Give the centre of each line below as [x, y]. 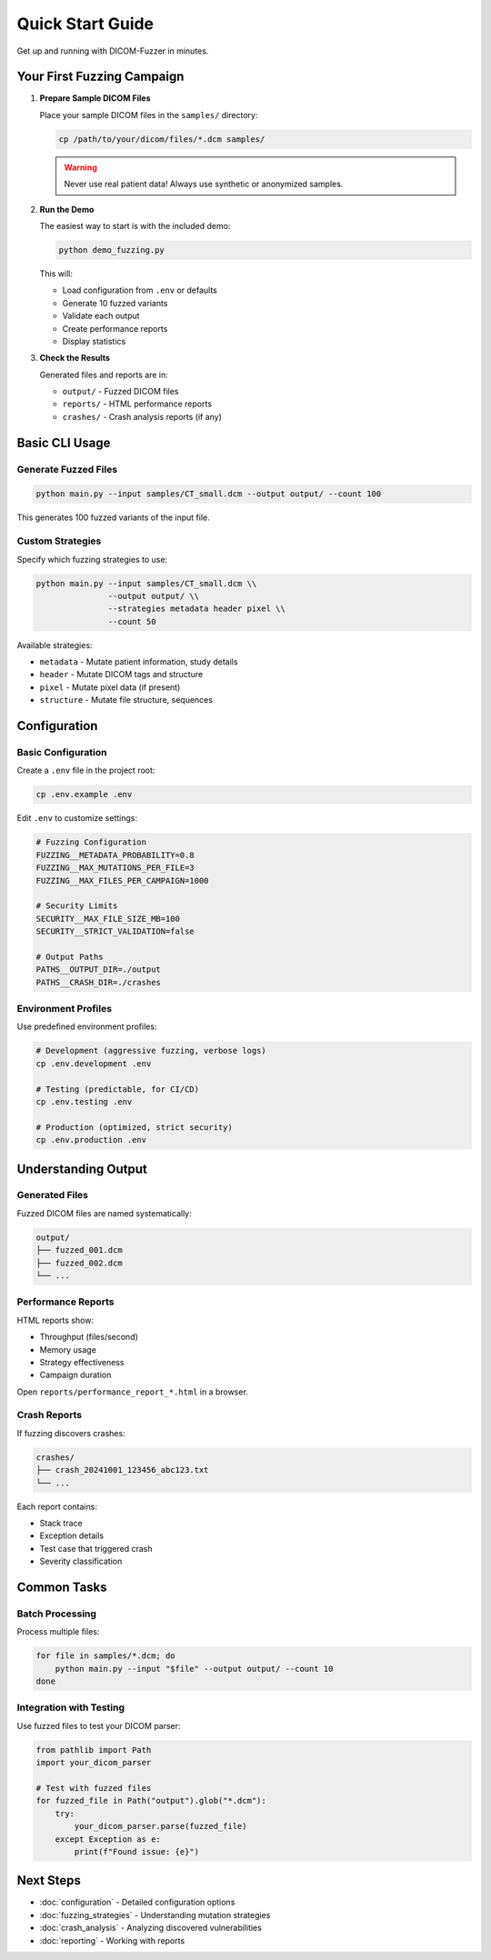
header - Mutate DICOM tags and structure [121, 675]
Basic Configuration [62, 753]
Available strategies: [55, 645]
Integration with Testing [71, 1707]
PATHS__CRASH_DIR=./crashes [98, 982]
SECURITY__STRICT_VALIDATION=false [115, 931]
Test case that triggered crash [96, 1548]
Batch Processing [57, 1614]
